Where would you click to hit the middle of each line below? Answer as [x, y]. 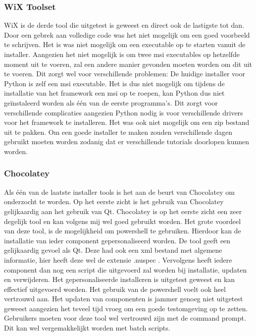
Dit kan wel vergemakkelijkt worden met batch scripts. [87, 328]
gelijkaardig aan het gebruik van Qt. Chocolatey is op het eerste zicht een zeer [123, 211]
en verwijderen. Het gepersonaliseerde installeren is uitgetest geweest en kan [120, 279]
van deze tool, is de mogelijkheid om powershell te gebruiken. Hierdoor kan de [123, 231]
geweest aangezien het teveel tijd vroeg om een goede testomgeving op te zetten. [126, 308]
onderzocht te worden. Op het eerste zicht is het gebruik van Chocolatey [114, 201]
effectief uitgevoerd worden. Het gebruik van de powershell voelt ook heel [115, 289]
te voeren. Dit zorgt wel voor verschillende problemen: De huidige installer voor [125, 74]
